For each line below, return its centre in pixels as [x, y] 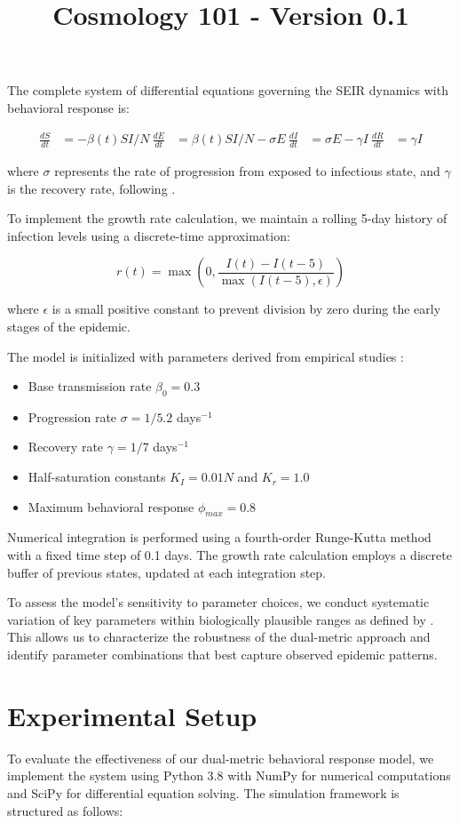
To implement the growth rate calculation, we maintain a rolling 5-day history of [227, 218]
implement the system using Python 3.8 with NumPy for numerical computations [229, 775]
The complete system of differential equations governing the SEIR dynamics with [228, 90]
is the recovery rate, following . [91, 188]
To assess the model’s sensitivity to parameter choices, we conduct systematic [218, 602]
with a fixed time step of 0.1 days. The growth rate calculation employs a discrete [229, 555]
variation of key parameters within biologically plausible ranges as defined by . [221, 619]
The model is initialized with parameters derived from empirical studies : [206, 356]
